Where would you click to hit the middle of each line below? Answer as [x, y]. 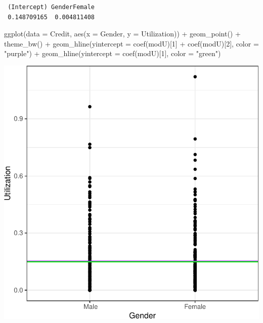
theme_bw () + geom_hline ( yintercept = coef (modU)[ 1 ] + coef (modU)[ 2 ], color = [131, 43]
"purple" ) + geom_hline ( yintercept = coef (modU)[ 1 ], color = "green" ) [113, 53]
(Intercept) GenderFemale [51, 7]
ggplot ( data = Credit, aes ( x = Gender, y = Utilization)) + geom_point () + [122, 34]
